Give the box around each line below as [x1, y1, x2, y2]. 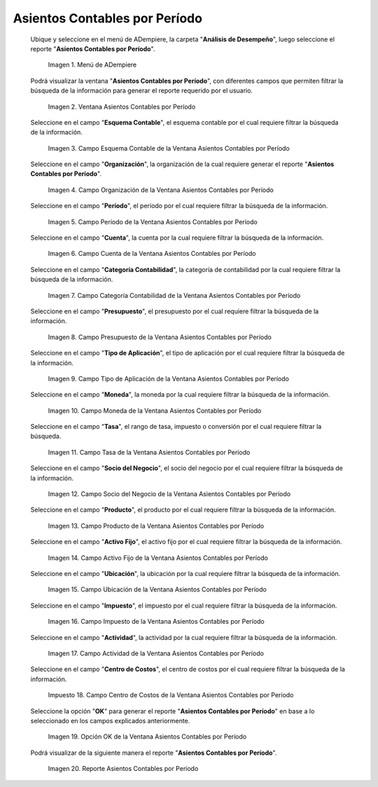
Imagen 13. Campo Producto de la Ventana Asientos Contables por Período [48, 521, 265, 530]
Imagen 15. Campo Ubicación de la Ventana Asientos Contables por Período [48, 585, 267, 594]
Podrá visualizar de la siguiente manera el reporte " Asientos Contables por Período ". [30, 748, 277, 757]
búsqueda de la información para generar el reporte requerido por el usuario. [30, 86, 253, 95]
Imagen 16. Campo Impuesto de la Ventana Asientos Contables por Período [48, 617, 265, 626]
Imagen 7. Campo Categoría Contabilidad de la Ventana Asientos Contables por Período [48, 291, 301, 299]
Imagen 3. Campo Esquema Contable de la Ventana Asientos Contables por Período [48, 144, 290, 152]
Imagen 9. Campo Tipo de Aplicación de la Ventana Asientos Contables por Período [48, 374, 290, 383]
